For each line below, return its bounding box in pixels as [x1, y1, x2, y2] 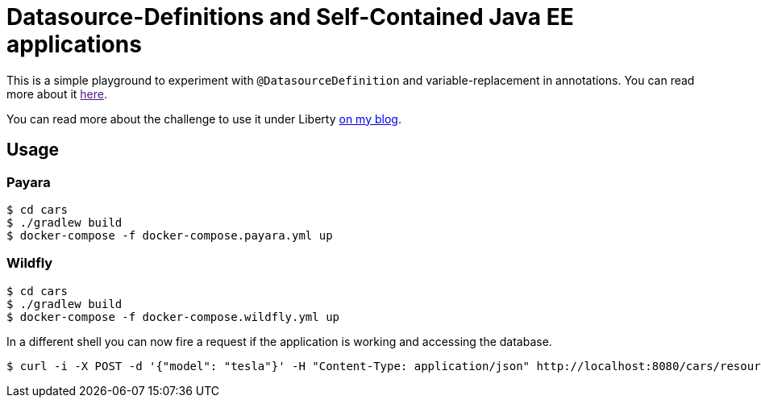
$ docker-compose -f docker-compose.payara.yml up [6, 228, 333, 242]
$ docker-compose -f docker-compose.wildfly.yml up [6, 310, 340, 323]
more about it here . [6, 86, 108, 101]
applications [6, 31, 142, 58]
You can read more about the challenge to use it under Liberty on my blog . [6, 111, 401, 126]
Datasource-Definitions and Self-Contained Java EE [6, 3, 574, 31]
